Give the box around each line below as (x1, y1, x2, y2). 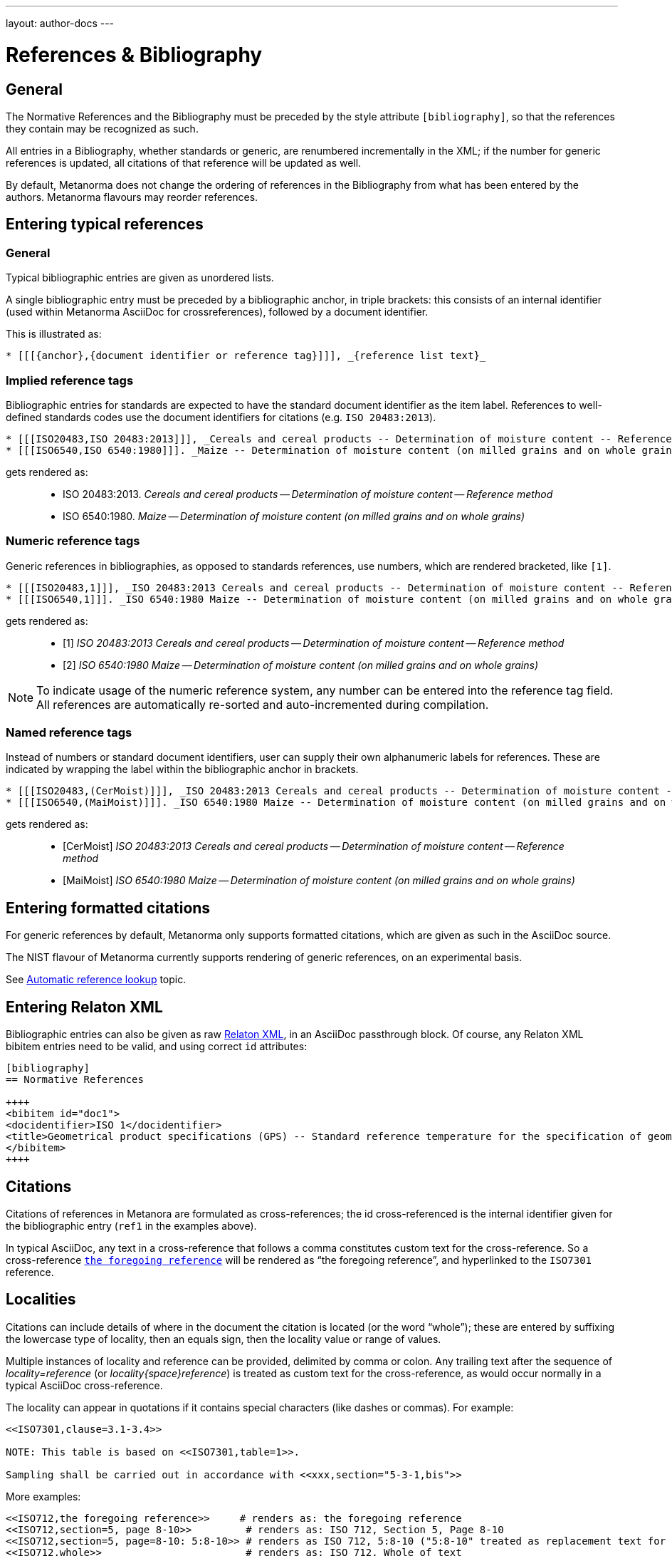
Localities (6, 1290, 76, 1309)
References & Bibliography (6, 42, 263, 67)
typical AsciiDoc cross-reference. (6, 1379, 163, 1391)
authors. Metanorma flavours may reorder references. (6, 190, 258, 203)
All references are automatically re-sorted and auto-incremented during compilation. (36, 697, 489, 712)
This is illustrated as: (6, 328, 102, 341)
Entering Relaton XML (6, 997, 163, 1016)
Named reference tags (6, 725, 132, 740)
